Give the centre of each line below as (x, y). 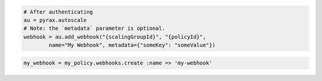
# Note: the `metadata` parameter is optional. (94, 29)
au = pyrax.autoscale (55, 20)
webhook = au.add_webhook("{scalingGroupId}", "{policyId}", (115, 37)
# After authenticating (58, 12)
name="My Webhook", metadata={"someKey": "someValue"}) (132, 45)
